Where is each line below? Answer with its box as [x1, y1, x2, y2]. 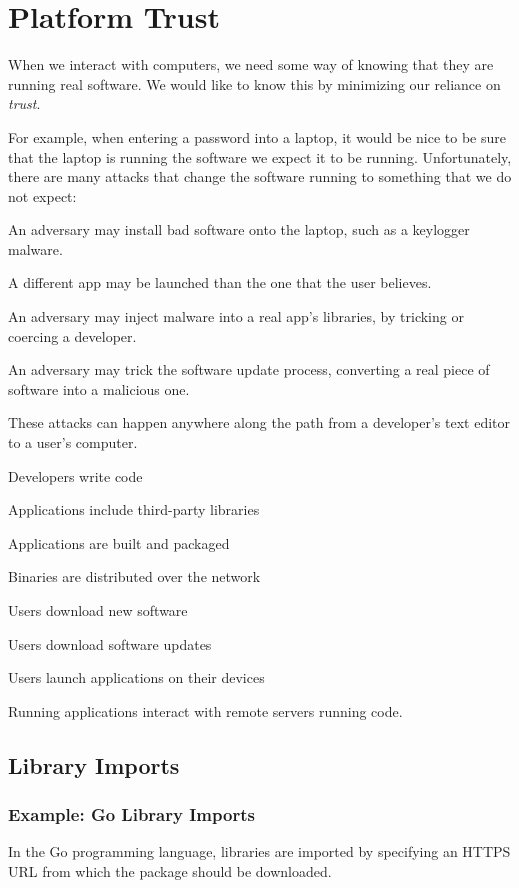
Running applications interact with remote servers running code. [8, 700, 403, 721]
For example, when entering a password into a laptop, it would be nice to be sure [8, 126, 506, 147]
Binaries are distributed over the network [8, 566, 261, 587]
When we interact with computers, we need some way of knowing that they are [8, 54, 494, 75]
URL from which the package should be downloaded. [8, 860, 332, 881]
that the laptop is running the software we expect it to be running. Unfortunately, [8, 146, 512, 167]
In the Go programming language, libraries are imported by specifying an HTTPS [8, 841, 511, 862]
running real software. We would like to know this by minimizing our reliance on [8, 73, 501, 94]
